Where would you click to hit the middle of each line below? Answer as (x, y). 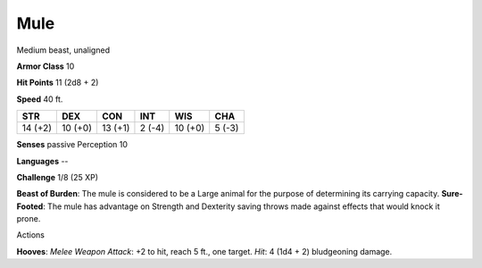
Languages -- (42, 161)
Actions (30, 235)
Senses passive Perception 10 (72, 145)
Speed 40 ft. (40, 99)
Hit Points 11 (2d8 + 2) (58, 83)
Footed (30, 206)
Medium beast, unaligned (63, 50)
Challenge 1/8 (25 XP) (57, 177)
